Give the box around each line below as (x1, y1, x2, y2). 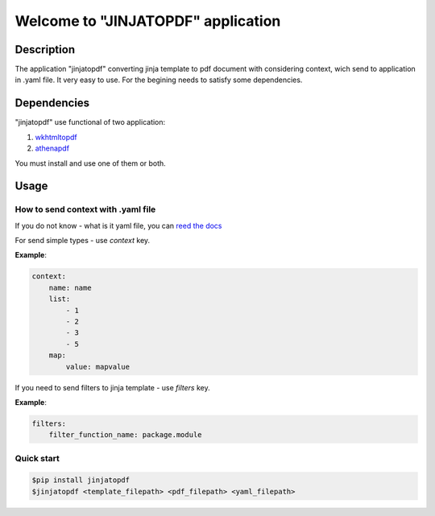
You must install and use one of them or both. (14, 158, 167, 168)
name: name (48, 283, 92, 292)
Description (14, 43, 76, 56)
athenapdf (35, 143, 70, 153)
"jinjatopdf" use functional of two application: (14, 118, 166, 127)
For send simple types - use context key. (14, 236, 151, 246)
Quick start (14, 452, 60, 464)
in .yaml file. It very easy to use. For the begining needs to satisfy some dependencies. (14, 75, 303, 85)
